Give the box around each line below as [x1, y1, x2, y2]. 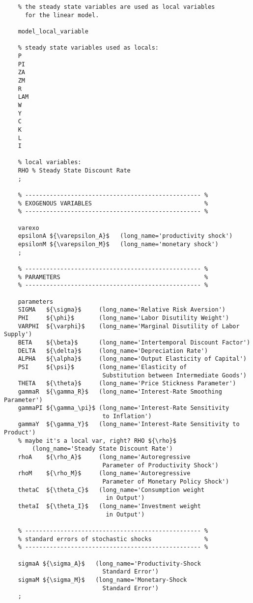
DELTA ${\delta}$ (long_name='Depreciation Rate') [18, 347, 208, 354]
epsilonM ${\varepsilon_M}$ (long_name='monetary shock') [18, 241, 219, 248]
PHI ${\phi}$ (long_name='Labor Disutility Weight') [18, 314, 229, 321]
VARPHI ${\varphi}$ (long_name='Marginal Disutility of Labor [18, 322, 240, 330]
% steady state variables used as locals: [18, 44, 159, 52]
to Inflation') [102, 412, 152, 420]
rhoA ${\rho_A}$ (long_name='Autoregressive [18, 454, 191, 461]
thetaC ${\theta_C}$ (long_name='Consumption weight [18, 486, 205, 493]
